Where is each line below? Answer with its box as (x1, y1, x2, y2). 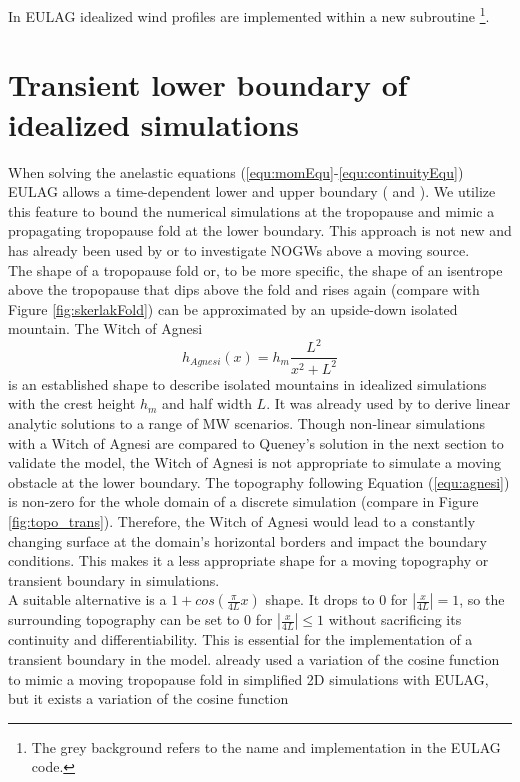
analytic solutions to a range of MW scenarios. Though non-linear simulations (8, 413, 485, 433)
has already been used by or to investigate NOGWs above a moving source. (8, 239, 470, 260)
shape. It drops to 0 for (265, 589, 408, 610)
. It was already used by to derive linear (266, 393, 511, 414)
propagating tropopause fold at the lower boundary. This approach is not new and (8, 220, 512, 241)
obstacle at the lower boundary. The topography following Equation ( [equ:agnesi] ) (8, 471, 510, 492)
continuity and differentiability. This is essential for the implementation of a (8, 629, 473, 650)
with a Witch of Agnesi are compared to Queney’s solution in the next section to (8, 432, 504, 453)
